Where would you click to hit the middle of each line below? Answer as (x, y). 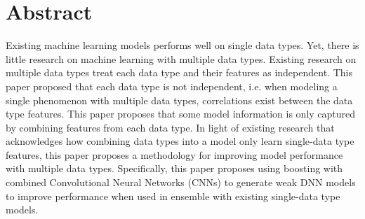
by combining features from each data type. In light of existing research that (170, 127)
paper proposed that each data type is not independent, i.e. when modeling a (172, 86)
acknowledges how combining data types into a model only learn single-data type (180, 141)
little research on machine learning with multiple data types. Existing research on (181, 58)
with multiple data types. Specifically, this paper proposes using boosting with (174, 168)
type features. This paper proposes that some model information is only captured (181, 114)
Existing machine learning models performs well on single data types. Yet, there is (182, 45)
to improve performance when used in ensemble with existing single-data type (173, 196)
